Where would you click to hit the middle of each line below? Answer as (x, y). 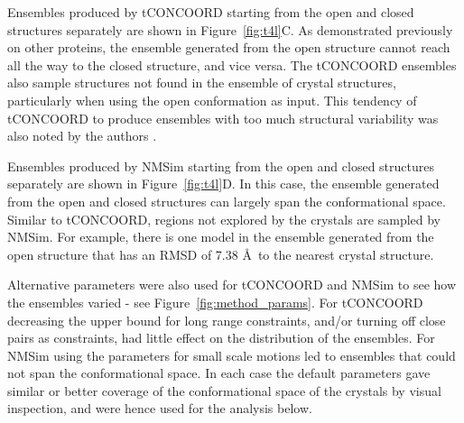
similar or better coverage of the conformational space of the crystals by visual (224, 390)
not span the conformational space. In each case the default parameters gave (219, 373)
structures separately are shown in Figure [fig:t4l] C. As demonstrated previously (230, 29)
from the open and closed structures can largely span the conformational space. (227, 201)
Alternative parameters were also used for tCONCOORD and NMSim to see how (232, 285)
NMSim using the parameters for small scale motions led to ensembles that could (232, 355)
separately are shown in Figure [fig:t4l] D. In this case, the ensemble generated (223, 184)
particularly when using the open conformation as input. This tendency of (212, 100)
